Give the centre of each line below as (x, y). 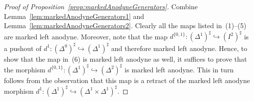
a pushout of (23, 48)
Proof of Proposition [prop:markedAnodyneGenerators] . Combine (101, 6)
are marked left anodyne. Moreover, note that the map (86, 36)
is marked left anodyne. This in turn (179, 69)
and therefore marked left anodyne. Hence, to (179, 48)
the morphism (25, 69)
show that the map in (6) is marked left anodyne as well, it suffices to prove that (126, 59)
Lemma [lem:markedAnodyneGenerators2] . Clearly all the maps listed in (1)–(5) (125, 25)
